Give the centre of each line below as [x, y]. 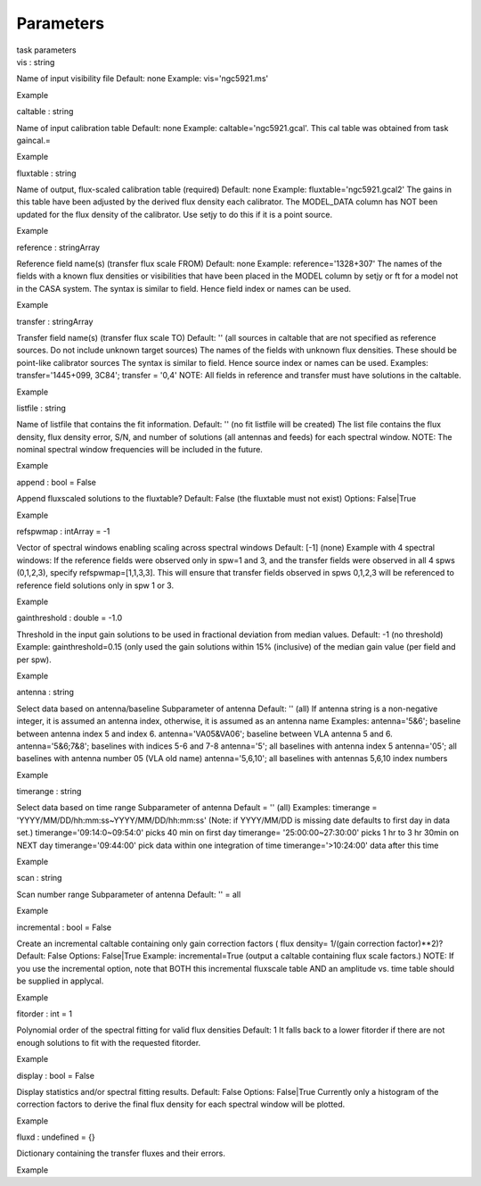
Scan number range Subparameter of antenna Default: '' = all [129, 894]
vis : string [36, 62]
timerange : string [49, 792]
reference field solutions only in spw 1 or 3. [95, 585]
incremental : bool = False [64, 927]
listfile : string [41, 408]
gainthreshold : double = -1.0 [69, 618]
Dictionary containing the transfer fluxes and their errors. [121, 1153]
